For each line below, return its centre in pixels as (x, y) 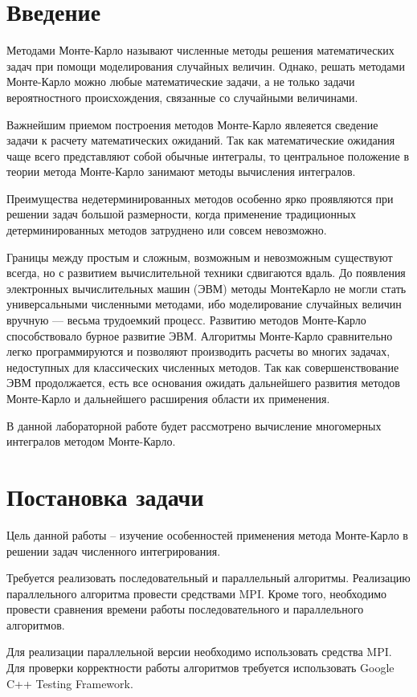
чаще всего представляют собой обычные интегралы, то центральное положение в (208, 155)
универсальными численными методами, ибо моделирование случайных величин (204, 304)
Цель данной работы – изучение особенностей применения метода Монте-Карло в (207, 534)
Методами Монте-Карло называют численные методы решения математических (200, 50)
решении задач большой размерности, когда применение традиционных (181, 214)
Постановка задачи (105, 496)
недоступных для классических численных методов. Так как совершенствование (203, 367)
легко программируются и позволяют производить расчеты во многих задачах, (198, 351)
